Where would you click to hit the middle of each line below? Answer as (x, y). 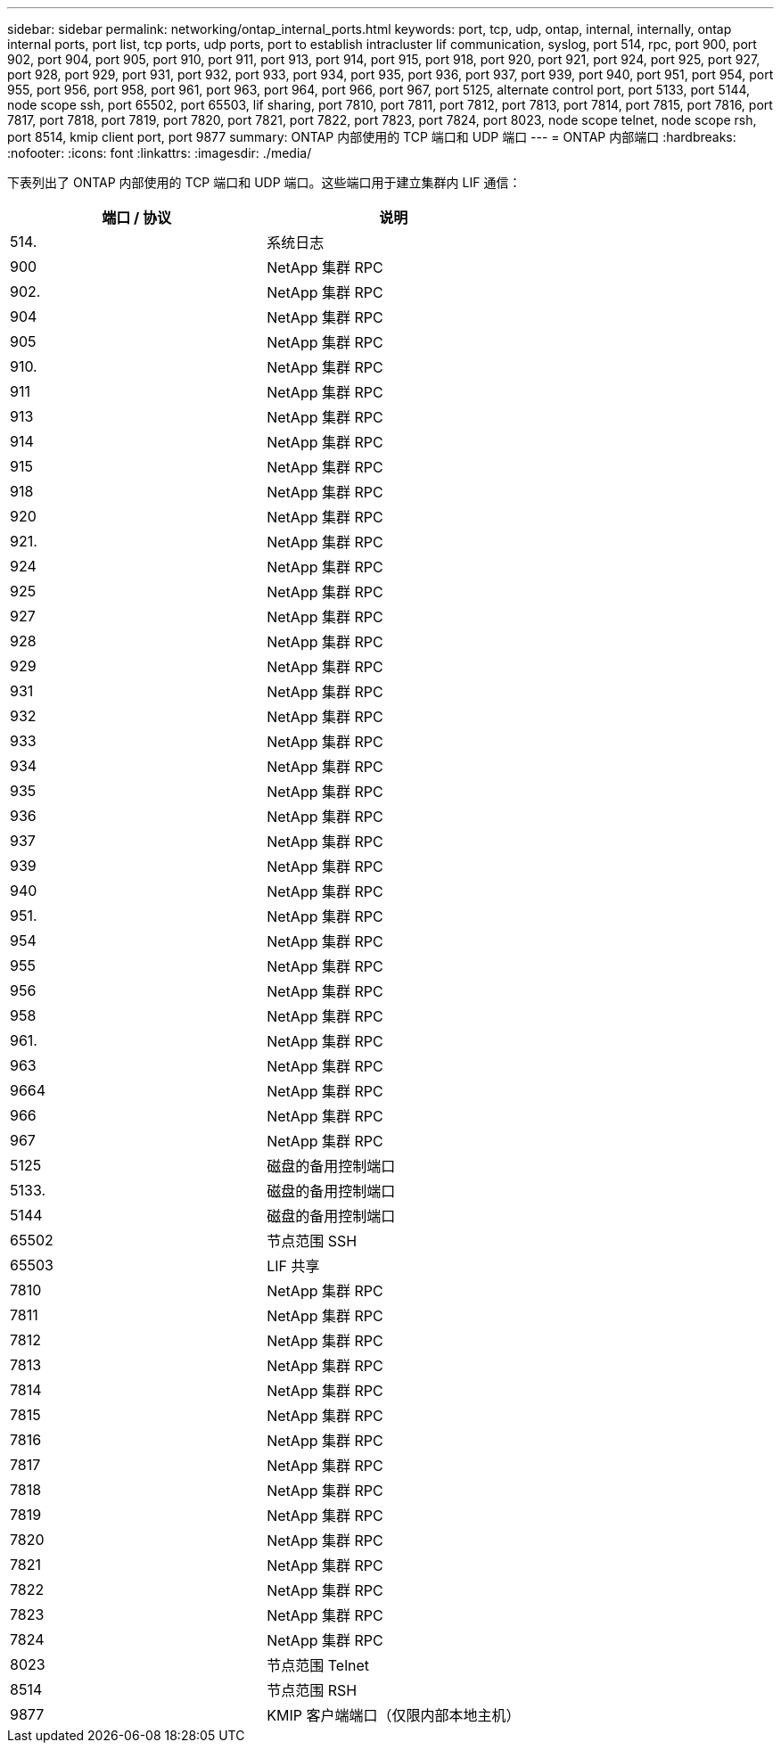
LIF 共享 (293, 1266)
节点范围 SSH (312, 1241)
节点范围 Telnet (318, 1665)
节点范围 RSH (312, 1690)
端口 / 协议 (137, 218)
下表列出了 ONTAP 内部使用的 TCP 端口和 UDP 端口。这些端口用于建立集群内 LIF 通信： (264, 182)
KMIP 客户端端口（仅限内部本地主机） (394, 1715)
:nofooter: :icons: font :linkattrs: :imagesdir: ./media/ (160, 153)
